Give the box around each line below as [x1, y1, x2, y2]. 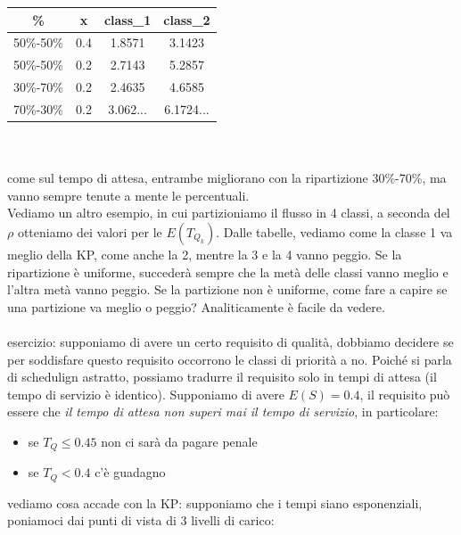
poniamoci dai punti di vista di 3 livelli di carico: [7, 511, 275, 530]
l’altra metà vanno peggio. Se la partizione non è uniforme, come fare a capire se [7, 280, 448, 299]
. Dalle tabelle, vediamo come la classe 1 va [216, 222, 453, 241]
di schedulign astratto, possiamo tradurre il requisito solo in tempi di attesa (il [7, 367, 437, 386]
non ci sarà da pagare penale [101, 432, 258, 450]
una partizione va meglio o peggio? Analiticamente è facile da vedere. [7, 297, 385, 316]
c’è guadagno [95, 463, 166, 481]
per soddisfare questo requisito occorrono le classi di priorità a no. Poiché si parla [7, 350, 452, 368]
